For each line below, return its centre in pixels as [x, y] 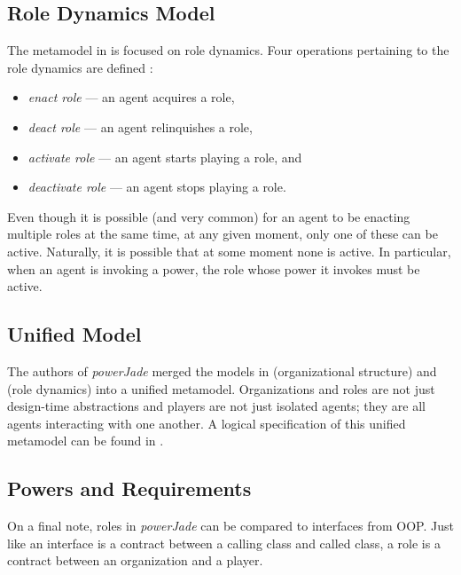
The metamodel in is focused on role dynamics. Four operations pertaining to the [228, 50]
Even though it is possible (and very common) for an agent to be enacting [209, 216]
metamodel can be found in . [86, 441]
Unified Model [74, 334]
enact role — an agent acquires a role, [131, 97]
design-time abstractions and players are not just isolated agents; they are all [217, 406]
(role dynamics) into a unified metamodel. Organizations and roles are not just [221, 388]
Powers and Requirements [129, 488]
